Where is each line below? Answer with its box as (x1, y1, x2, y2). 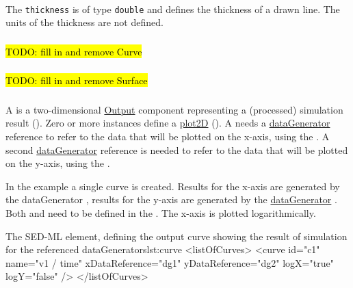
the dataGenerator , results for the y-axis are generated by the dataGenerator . (5, 192, 337, 207)
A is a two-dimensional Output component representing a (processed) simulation (5, 102, 343, 116)
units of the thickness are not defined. (5, 15, 164, 29)
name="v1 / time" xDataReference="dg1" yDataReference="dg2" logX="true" (5, 255, 334, 270)
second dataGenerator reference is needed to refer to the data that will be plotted (5, 142, 348, 157)
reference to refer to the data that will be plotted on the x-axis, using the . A (5, 129, 330, 143)
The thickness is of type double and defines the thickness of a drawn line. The (5, 1, 340, 16)
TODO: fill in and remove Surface (5, 73, 148, 88)
